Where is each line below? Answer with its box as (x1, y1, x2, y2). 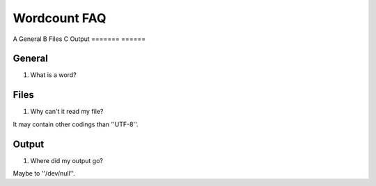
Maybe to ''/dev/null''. (13, 169, 76, 178)
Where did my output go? (30, 156, 104, 164)
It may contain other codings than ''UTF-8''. (13, 120, 139, 128)
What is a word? (30, 71, 77, 79)
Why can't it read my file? (30, 108, 104, 116)
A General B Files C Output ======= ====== (13, 35, 146, 43)
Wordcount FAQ (13, 10, 107, 26)
